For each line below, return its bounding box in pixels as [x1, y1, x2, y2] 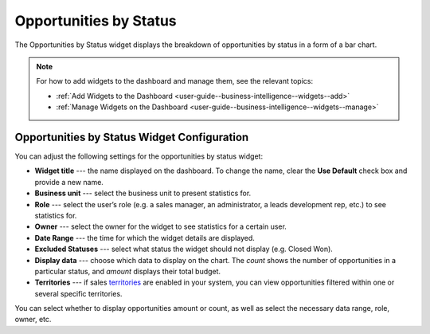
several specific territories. [34, 289, 123, 298]
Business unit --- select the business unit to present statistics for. [34, 188, 252, 198]
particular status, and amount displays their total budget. [34, 266, 221, 276]
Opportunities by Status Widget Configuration [14, 130, 249, 143]
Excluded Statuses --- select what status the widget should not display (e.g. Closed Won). [34, 244, 334, 254]
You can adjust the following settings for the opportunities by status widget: [14, 151, 263, 161]
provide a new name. [34, 177, 104, 187]
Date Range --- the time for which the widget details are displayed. [34, 233, 255, 242]
